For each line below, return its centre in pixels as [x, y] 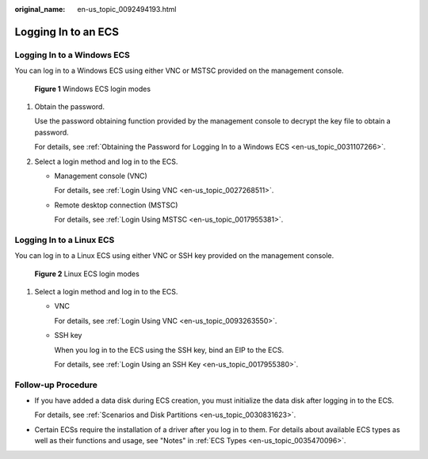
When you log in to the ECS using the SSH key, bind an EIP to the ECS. [169, 350]
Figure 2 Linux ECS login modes [87, 274]
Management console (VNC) [101, 176]
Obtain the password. [69, 106]
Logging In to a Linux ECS [65, 240]
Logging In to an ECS [67, 32]
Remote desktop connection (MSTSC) [116, 205]
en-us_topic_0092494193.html [127, 9]
